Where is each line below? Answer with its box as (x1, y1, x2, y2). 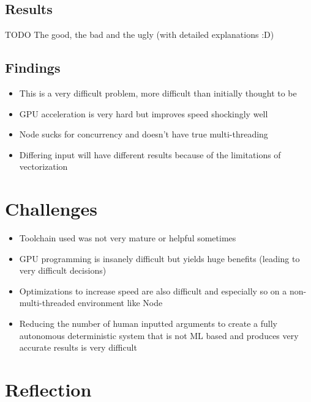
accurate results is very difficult (19, 341, 137, 354)
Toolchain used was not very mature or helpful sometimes (19, 232, 236, 244)
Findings (5, 58, 61, 77)
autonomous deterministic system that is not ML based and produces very (19, 329, 299, 342)
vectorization (19, 160, 68, 173)
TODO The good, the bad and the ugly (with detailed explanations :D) (5, 28, 274, 41)
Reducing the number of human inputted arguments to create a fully (19, 317, 277, 330)
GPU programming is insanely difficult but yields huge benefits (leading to (19, 252, 300, 265)
